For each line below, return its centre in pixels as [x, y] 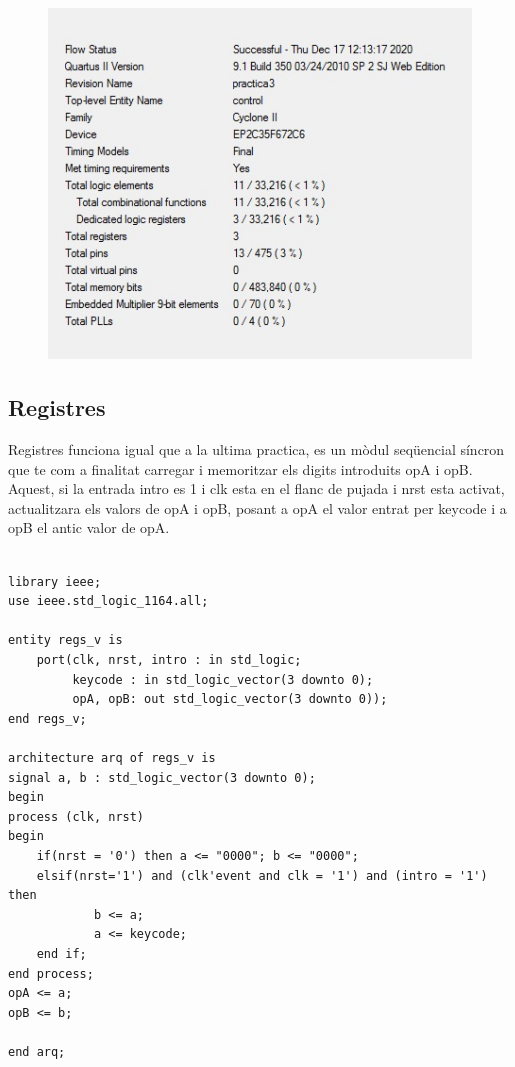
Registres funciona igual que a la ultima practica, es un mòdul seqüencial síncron [256, 449]
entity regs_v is [65, 640]
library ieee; [55, 581]
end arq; [37, 1051]
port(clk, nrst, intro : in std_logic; [169, 660]
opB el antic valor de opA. [89, 527]
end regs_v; [47, 718]
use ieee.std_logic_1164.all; [108, 601]
